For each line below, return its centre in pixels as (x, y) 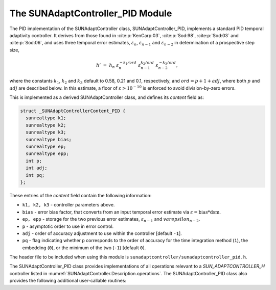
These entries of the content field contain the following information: (80, 195)
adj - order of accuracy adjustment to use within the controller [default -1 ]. (102, 233)
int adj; (37, 168)
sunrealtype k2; (46, 125)
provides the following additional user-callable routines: (68, 281)
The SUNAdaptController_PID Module (91, 13)
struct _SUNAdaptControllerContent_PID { (73, 111)
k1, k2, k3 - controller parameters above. (68, 205)
